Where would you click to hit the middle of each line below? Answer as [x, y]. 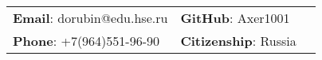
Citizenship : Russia [238, 41]
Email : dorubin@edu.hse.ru [90, 18]
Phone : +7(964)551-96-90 [86, 41]
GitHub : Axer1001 [235, 18]
